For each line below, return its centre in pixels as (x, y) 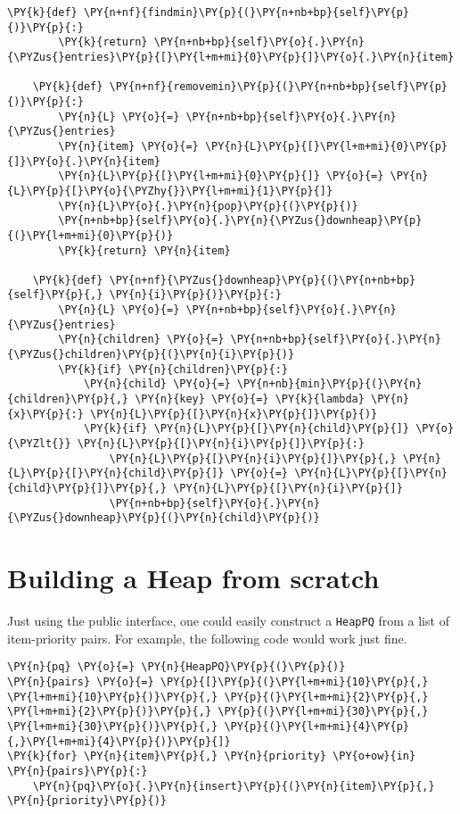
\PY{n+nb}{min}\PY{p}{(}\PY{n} (329, 384)
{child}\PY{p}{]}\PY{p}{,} (87, 488)
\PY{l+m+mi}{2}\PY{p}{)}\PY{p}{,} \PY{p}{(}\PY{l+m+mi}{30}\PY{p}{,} (218, 712)
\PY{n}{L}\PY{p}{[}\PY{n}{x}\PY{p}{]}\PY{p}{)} (234, 414)
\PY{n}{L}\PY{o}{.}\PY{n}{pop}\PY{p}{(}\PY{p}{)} (208, 206)
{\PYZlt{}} (39, 444)
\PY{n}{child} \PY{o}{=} (157, 384)
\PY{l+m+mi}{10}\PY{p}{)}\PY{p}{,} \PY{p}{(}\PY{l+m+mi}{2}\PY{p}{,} (218, 697)
